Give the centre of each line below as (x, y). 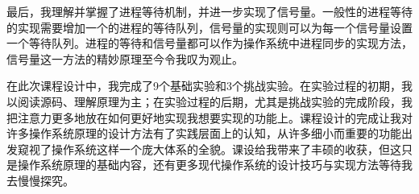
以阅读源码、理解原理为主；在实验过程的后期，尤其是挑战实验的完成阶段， (204, 101)
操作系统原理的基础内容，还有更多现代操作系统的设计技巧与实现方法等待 (209, 165)
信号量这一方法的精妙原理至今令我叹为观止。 (125, 58)
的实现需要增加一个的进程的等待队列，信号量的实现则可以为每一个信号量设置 (209, 27)
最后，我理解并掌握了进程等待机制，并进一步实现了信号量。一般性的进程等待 (209, 11)
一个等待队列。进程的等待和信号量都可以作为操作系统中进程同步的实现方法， (209, 43)
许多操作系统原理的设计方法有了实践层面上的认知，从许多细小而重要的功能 (204, 133)
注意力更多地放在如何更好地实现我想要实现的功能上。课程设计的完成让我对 (215, 117)
